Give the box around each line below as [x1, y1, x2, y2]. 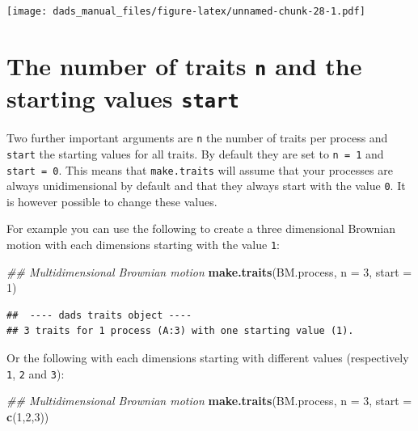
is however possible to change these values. [6, 192, 217, 209]
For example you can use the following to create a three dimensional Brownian [6, 220, 395, 237]
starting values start [6, 82, 239, 115]
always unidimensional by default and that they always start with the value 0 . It [6, 177, 406, 194]
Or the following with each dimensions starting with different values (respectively [6, 349, 409, 366]
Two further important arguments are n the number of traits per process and [6, 129, 388, 146]
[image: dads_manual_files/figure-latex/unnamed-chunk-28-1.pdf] [6, 6, 365, 17]
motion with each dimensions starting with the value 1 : [6, 236, 281, 253]
